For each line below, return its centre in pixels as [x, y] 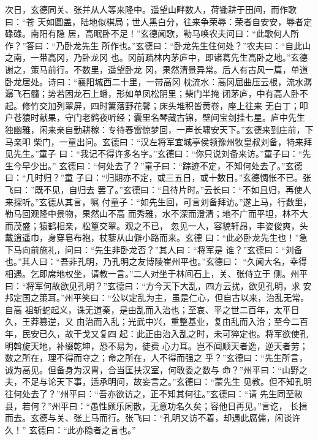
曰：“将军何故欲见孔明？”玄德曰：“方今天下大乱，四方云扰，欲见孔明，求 [153, 285]
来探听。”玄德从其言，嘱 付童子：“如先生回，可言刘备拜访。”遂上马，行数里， [158, 201]
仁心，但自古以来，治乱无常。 [249, 298]
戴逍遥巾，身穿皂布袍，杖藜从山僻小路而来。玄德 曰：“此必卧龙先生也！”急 [156, 237]
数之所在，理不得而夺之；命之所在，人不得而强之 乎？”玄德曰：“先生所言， [156, 358]
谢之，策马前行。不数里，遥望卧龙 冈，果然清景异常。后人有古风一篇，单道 [157, 69]
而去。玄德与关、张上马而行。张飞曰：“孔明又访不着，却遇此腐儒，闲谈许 [153, 418]
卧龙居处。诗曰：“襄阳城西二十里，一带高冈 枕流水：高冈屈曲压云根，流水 [154, 81]
